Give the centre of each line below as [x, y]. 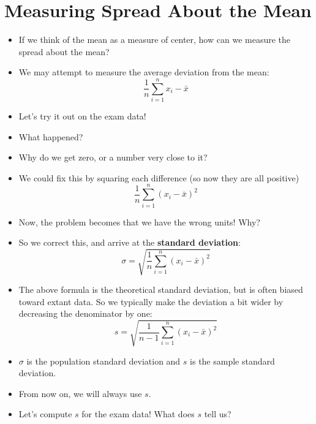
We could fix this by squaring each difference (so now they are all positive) [159, 177]
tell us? [218, 414]
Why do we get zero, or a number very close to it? [113, 157]
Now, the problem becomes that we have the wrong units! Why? [139, 221]
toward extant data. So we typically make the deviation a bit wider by [151, 301]
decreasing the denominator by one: [85, 313]
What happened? [51, 136]
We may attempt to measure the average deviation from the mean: [144, 72]
